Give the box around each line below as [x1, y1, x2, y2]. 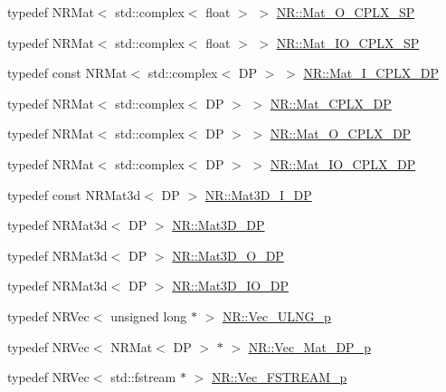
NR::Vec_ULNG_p [222, 306, 331, 325]
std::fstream [110, 368, 176, 387]
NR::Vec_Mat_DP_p [248, 337, 371, 356]
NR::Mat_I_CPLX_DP [303, 63, 439, 82]
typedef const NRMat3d [7, 185, 141, 204]
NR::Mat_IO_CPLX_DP [270, 154, 416, 173]
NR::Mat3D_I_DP [204, 185, 312, 204]
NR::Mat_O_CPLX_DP [270, 124, 412, 143]
